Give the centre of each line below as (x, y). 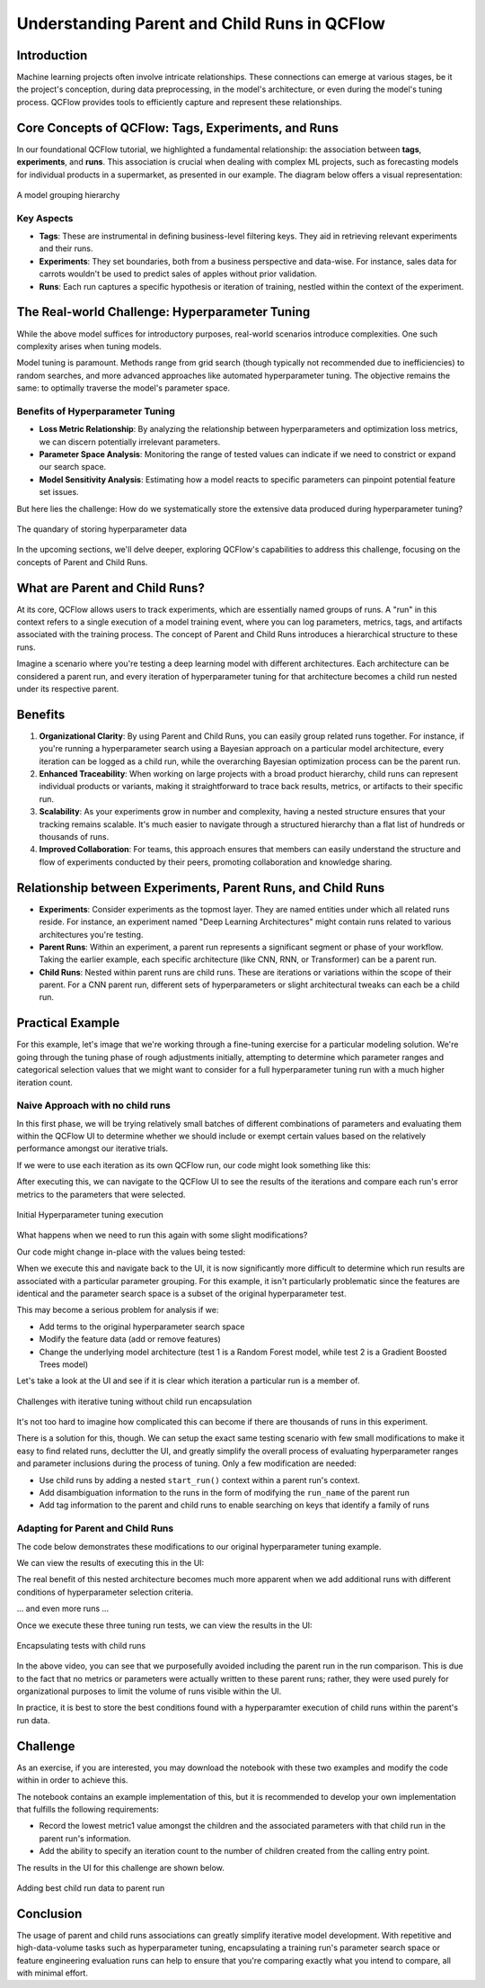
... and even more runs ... (63, 1609)
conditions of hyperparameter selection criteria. (105, 1592)
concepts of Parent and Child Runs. (82, 562)
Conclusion (49, 1914)
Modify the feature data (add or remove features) (130, 1339)
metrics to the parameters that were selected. (101, 1194)
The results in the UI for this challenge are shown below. (120, 1867)
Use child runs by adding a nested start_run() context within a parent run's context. (200, 1480)
